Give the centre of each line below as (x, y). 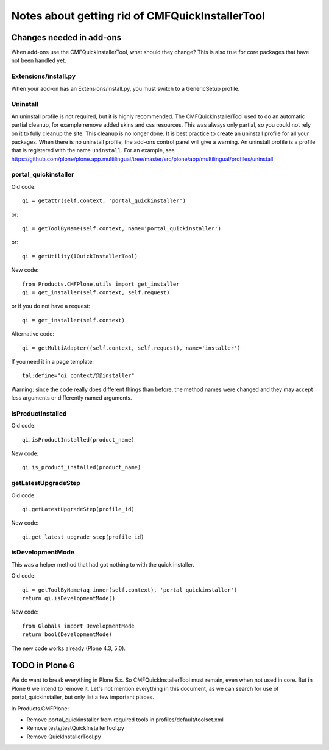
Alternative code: (33, 334)
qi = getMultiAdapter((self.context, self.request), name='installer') (131, 348)
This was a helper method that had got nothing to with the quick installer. (103, 564)
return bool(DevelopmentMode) (67, 635)
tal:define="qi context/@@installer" (79, 376)
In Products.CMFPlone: (40, 708)
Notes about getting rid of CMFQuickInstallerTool (138, 16)
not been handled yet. (39, 60)
